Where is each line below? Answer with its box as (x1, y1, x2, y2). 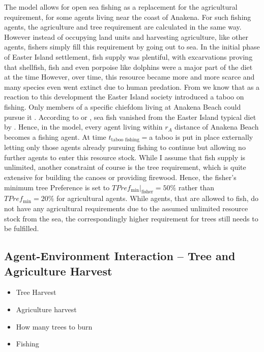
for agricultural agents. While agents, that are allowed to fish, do (56, 193, 259, 204)
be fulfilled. (4, 223, 39, 234)
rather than (178, 182, 215, 192)
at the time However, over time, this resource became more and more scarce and (4, 71, 255, 82)
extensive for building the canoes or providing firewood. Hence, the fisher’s (4, 171, 237, 182)
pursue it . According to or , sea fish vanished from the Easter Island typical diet (4, 111, 256, 122)
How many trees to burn (16, 321, 93, 332)
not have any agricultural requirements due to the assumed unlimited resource (4, 203, 248, 213)
